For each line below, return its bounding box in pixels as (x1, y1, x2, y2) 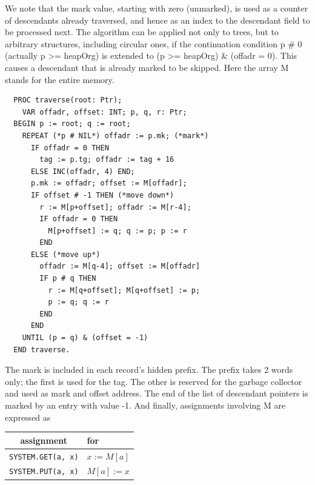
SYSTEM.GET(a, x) (9, 452, 79, 461)
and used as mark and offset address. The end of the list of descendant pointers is (5, 387, 308, 400)
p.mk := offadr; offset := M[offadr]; (30, 179, 187, 188)
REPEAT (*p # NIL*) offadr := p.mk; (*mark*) (22, 131, 209, 140)
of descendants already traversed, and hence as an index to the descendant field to (5, 13, 310, 26)
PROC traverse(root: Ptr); (13, 96, 122, 105)
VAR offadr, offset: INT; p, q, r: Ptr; (22, 107, 187, 116)
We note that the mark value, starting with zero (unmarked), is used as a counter (5, 2, 308, 14)
